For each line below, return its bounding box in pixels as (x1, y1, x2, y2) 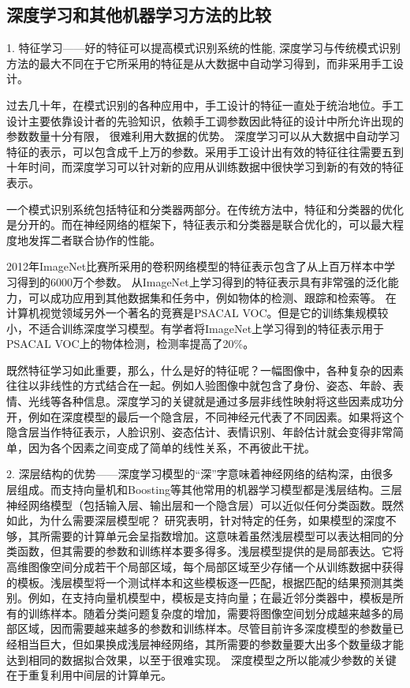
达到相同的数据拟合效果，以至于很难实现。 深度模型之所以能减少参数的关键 (6, 651, 397, 667)
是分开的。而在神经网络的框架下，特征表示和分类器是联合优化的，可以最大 (6, 216, 393, 233)
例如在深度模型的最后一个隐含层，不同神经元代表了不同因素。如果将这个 (28, 408, 404, 424)
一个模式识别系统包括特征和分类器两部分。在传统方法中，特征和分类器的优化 (6, 200, 404, 217)
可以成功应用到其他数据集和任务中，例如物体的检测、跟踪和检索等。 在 (28, 289, 397, 305)
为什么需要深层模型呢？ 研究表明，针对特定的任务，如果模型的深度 (39, 512, 386, 529)
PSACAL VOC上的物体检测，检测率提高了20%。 (6, 335, 255, 352)
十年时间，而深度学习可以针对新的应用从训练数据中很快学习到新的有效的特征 (6, 159, 404, 175)
